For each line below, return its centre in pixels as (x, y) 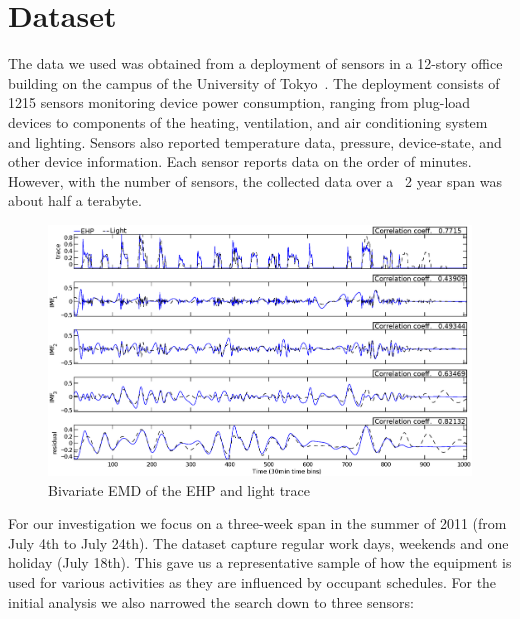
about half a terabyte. (75, 200)
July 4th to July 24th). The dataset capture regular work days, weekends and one (258, 542)
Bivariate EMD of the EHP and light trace (179, 489)
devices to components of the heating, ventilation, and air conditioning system (248, 121)
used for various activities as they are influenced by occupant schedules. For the (252, 582)
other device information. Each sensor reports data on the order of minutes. (240, 161)
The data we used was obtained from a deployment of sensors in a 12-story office (255, 63)
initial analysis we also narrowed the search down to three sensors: (211, 601)
